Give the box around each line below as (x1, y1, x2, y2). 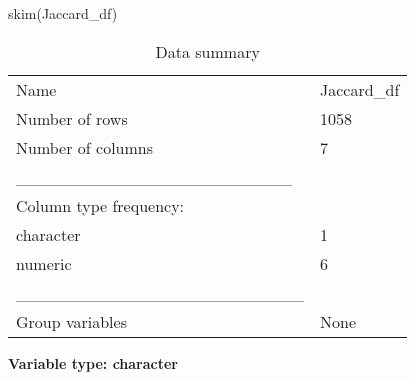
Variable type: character (8, 352, 179, 373)
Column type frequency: (16, 193, 185, 217)
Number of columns (16, 135, 154, 159)
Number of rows (16, 106, 128, 130)
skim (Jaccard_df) (8, 3, 118, 23)
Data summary (155, 39, 260, 63)
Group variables (16, 309, 127, 333)
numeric (16, 251, 72, 275)
